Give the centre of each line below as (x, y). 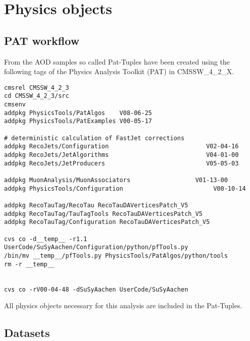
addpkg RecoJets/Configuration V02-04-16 (121, 147)
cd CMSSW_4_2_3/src (37, 96)
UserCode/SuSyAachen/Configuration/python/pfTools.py (96, 247)
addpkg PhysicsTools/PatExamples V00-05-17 (78, 121)
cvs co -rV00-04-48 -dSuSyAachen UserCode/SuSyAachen (96, 289)
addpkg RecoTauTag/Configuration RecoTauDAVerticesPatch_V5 (107, 222)
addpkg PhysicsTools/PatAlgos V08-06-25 (78, 113)
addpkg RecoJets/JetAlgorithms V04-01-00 (121, 155)
